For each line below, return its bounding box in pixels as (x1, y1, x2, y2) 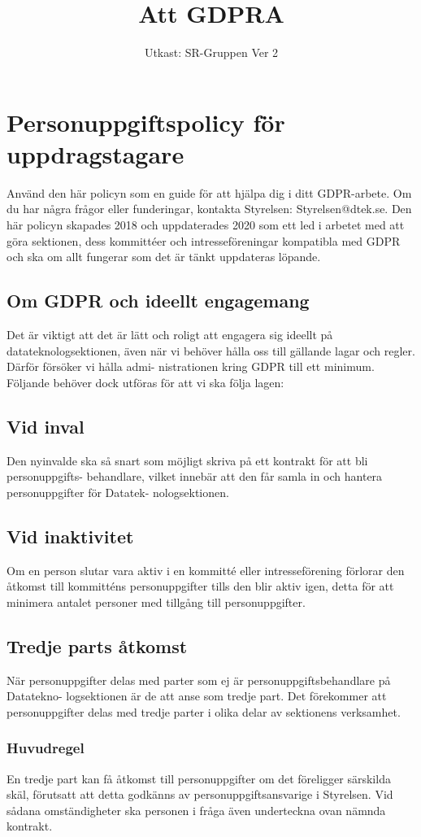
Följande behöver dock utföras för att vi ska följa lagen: (7, 373, 284, 390)
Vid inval (7, 413, 85, 438)
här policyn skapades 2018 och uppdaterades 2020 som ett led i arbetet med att (7, 216, 405, 233)
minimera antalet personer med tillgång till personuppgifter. (7, 593, 306, 610)
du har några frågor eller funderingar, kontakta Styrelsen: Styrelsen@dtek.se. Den (7, 200, 412, 217)
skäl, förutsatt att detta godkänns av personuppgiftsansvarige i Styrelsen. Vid (7, 786, 393, 803)
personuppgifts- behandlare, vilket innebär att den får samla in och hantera (7, 468, 383, 485)
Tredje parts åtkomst (7, 633, 188, 658)
